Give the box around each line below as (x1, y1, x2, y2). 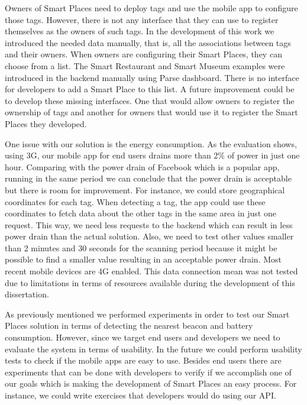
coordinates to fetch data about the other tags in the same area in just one (5, 207, 276, 219)
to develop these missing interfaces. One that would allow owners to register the (5, 94, 295, 106)
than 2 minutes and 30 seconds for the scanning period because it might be (5, 241, 277, 254)
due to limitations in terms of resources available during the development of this (5, 276, 295, 289)
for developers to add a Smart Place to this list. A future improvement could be (5, 83, 295, 95)
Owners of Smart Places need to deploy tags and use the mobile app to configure (5, 2, 298, 14)
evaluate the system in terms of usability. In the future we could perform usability (5, 342, 302, 355)
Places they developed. (5, 117, 87, 129)
